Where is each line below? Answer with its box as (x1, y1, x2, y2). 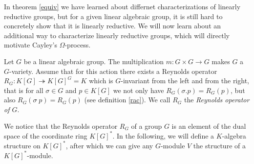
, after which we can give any (65, 140, 153, 150)
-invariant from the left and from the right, (121, 75, 249, 86)
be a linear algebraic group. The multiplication (23, 56, 164, 66)
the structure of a (193, 140, 246, 150)
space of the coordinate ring (4, 130, 87, 141)
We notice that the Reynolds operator (4, 120, 118, 131)
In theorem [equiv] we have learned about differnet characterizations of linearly (4, 1, 241, 11)
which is (89, 75, 113, 86)
